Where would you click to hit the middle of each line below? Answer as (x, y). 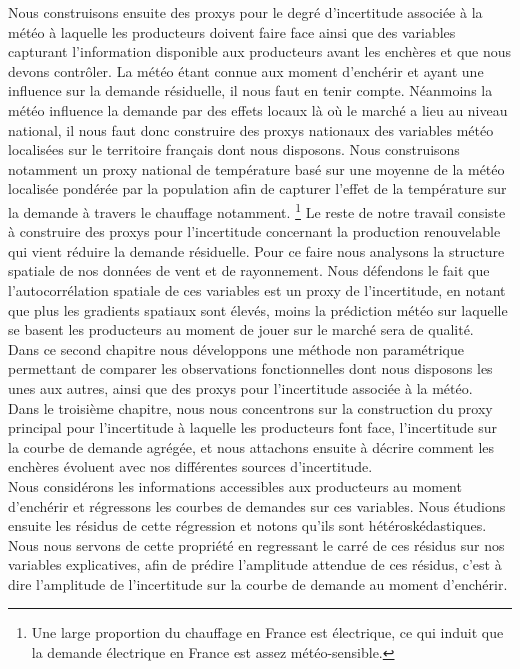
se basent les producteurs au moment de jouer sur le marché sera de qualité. (241, 329)
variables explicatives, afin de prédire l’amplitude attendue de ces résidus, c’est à (255, 564)
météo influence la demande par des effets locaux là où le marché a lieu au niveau (258, 109)
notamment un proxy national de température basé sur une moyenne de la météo (256, 168)
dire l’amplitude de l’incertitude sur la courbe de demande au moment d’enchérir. (258, 583)
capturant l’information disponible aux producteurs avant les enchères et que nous (260, 51)
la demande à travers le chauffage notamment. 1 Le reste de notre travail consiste (257, 210)
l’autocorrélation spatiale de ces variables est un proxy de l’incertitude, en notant (257, 289)
